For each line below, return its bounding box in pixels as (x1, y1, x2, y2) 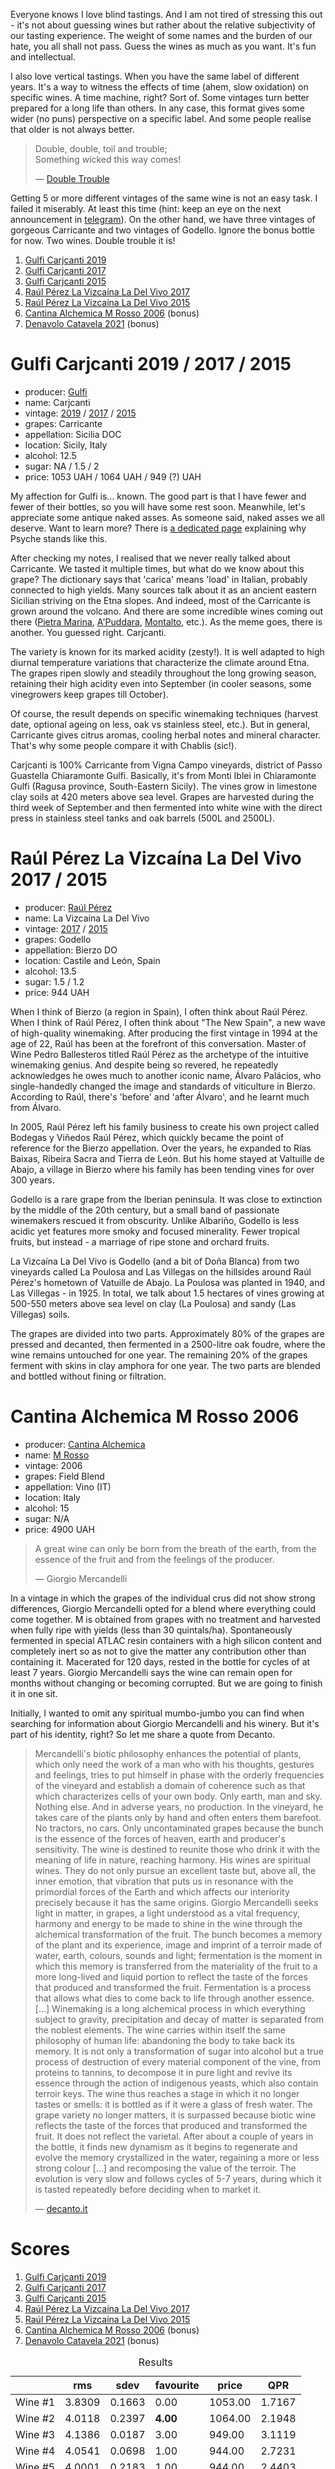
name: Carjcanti (24, 396, 91, 408)
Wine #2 (15, 2411, 56, 2425)
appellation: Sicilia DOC (24, 428, 122, 440)
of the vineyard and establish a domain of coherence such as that (34, 1779, 306, 1791)
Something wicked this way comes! (34, 154, 182, 165)
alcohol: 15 (24, 1502, 70, 1514)
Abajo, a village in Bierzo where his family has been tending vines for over (10, 1163, 315, 1175)
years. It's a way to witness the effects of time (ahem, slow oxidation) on (10, 81, 309, 93)
